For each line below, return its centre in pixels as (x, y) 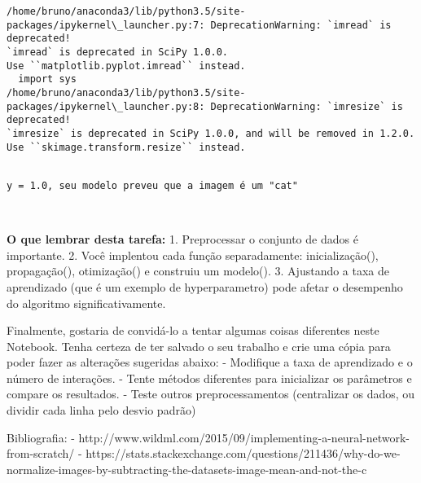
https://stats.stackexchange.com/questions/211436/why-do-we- (243, 453)
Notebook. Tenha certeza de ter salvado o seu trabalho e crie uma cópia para (199, 346)
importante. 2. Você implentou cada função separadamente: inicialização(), (193, 255)
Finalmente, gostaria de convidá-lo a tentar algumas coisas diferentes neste (193, 330)
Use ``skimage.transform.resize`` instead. (126, 147)
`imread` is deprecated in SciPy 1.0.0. (118, 52)
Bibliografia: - (41, 437)
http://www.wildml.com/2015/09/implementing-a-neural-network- (244, 437)
